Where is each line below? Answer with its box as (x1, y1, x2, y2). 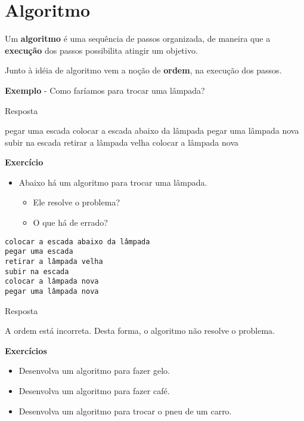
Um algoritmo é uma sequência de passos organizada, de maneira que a (5, 32, 271, 45)
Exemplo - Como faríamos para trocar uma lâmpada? (5, 84, 205, 96)
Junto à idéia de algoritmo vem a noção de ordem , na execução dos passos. (5, 64, 282, 76)
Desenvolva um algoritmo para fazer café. (18, 384, 170, 397)
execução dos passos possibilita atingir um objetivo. (5, 44, 198, 56)
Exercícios (5, 344, 47, 357)
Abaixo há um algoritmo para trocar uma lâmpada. (18, 176, 207, 188)
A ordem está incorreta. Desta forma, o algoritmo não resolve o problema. (5, 324, 275, 337)
